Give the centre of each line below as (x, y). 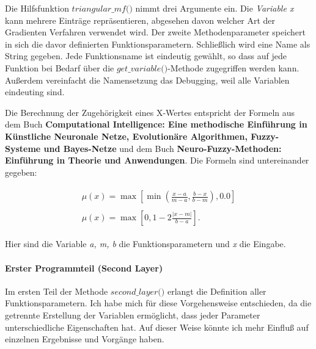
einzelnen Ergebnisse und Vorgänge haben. (85, 339)
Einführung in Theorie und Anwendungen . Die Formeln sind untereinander (157, 160)
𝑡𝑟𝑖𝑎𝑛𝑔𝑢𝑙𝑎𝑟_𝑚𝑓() (102, 9)
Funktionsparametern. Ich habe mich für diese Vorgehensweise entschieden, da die (158, 303)
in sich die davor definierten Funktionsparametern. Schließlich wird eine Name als (158, 44)
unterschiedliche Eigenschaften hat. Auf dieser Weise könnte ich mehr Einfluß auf (157, 327)
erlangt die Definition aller (217, 291)
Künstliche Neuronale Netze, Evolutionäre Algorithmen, (126, 136)
